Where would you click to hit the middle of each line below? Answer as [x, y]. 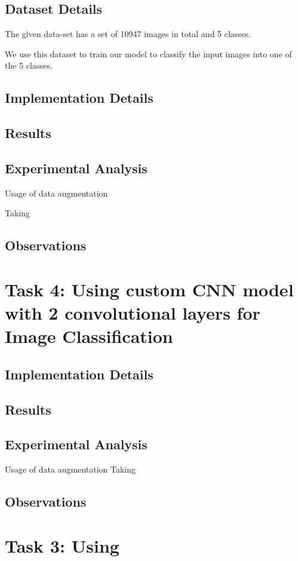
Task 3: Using [62, 545]
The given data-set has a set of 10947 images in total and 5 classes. [128, 34]
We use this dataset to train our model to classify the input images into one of [148, 53]
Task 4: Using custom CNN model [149, 289]
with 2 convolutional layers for [133, 313]
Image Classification [89, 336]
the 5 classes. [29, 65]
